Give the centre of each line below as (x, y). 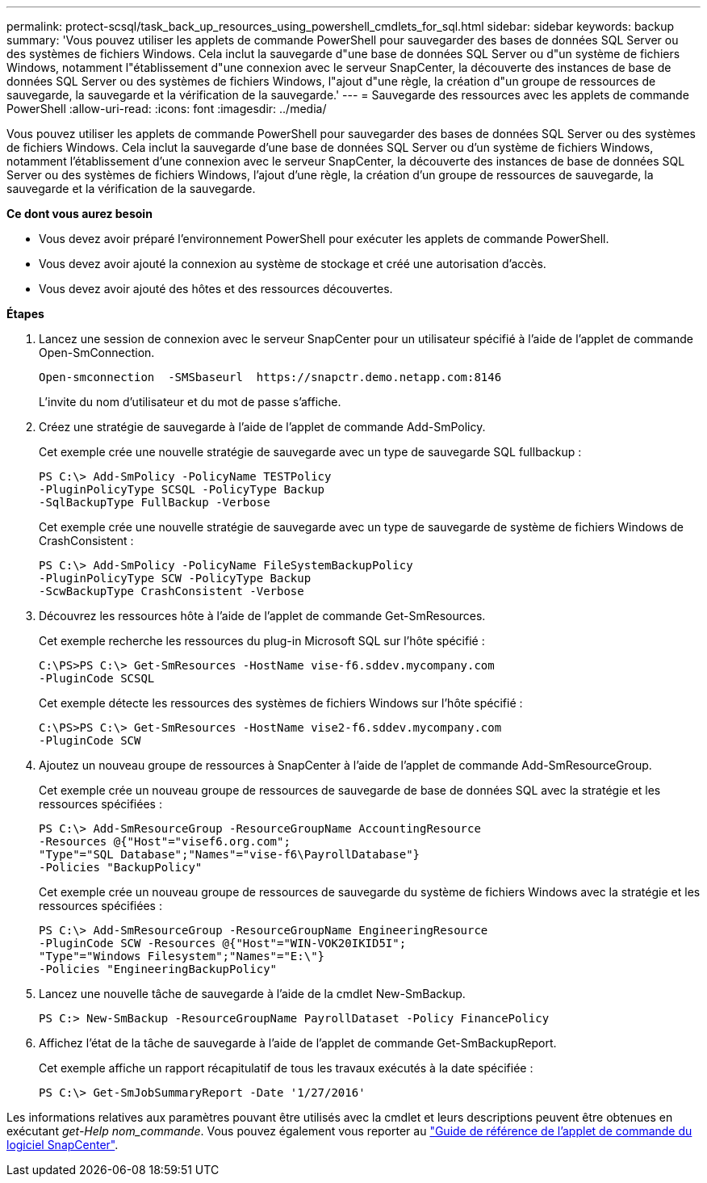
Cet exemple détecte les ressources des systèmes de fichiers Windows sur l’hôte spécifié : (281, 703)
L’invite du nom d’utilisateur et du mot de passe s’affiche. (190, 402)
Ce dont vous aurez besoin (79, 214)
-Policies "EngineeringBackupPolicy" (158, 969)
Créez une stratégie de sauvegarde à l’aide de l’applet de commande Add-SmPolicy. (262, 427)
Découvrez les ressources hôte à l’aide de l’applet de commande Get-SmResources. (262, 616)
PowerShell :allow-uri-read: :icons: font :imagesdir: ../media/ (167, 109)
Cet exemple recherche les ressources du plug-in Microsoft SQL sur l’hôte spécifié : (262, 641)
